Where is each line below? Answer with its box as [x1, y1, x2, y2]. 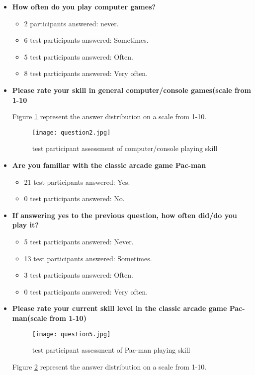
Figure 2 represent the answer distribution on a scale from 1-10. [12, 361, 207, 372]
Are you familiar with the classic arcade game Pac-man [12, 160, 206, 170]
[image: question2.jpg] [32, 129, 111, 136]
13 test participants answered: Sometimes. [24, 253, 152, 263]
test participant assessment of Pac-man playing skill [32, 345, 190, 355]
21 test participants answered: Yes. [24, 176, 130, 187]
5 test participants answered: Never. [24, 236, 134, 246]
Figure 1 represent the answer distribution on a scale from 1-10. [12, 111, 207, 122]
